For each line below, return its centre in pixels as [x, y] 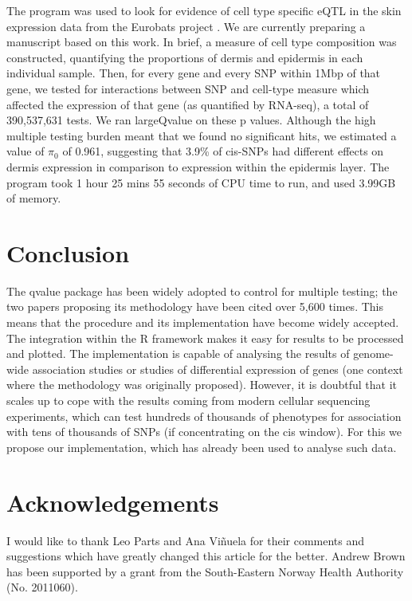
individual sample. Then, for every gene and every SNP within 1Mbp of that [194, 73]
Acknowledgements [113, 502]
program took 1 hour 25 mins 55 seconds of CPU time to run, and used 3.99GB [201, 182]
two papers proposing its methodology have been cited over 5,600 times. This [195, 306]
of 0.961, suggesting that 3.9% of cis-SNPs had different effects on [223, 151]
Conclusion [68, 252]
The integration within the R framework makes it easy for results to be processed [205, 338]
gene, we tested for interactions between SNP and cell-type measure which [188, 88]
